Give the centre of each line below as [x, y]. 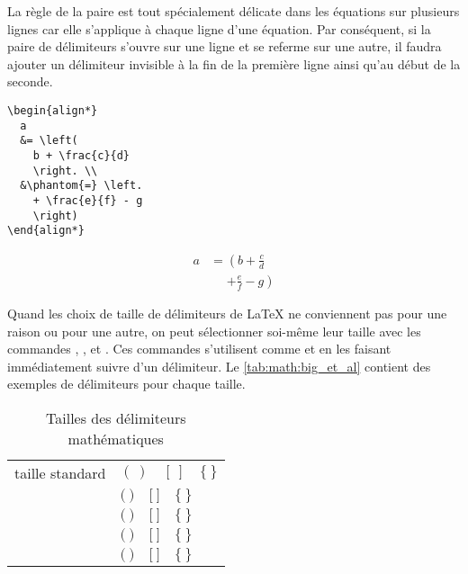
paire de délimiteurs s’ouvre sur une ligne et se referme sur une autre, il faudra [225, 46]
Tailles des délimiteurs [116, 417]
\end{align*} [46, 231]
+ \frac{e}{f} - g [88, 200]
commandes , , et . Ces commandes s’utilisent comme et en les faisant [199, 349]
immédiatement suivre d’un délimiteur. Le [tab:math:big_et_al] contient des [219, 366]
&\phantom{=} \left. [81, 186]
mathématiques [116, 438]
